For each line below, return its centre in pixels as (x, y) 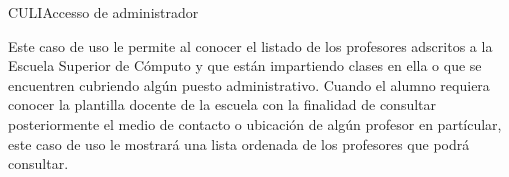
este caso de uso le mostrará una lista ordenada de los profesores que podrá (239, 143)
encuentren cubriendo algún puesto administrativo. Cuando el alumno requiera (249, 84)
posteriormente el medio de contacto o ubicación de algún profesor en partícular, (255, 123)
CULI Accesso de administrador (103, 12)
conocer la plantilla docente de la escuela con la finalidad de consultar (222, 104)
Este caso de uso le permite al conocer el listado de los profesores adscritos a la (250, 45)
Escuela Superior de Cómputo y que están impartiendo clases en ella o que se (245, 65)
